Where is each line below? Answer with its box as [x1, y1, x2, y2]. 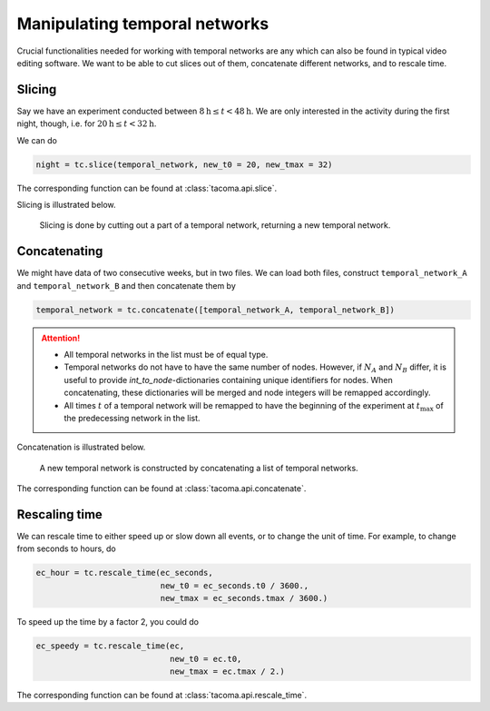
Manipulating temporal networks [16, 14, 269, 34]
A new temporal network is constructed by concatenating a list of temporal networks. [39, 462, 358, 473]
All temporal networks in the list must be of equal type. [64, 350, 269, 360]
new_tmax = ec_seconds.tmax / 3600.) [160, 593, 328, 604]
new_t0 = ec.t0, [169, 654, 242, 664]
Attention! [41, 332, 81, 343]
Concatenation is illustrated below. [16, 441, 146, 453]
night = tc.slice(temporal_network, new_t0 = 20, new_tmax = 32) [35, 159, 333, 170]
